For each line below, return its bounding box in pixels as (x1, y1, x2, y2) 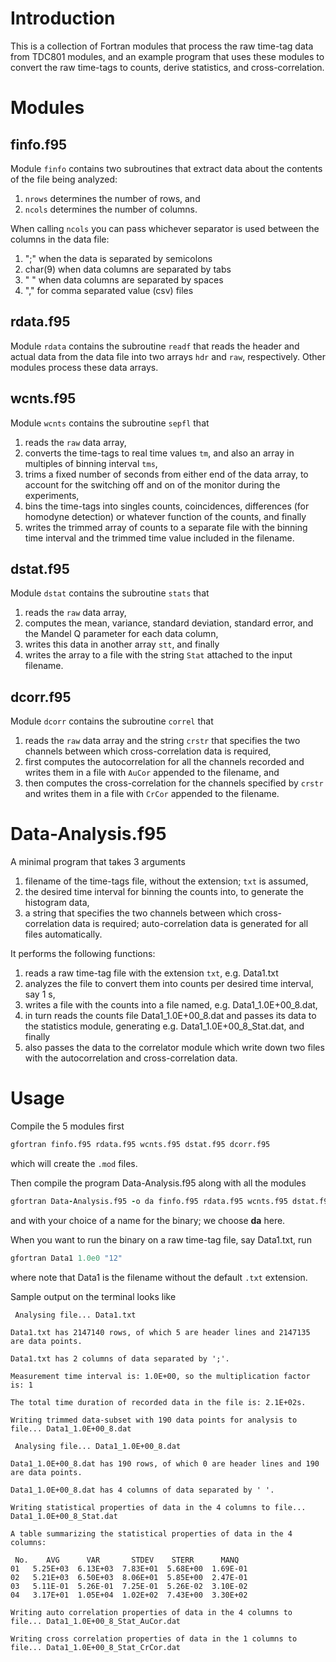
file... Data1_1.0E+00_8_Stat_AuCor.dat (10, 1616, 182, 1626)
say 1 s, (24, 988, 56, 1001)
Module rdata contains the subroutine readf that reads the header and (10, 340, 300, 352)
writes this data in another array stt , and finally (24, 638, 220, 651)
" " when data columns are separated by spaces (24, 273, 224, 286)
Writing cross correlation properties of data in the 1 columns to (10, 1633, 298, 1644)
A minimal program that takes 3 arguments (10, 856, 186, 868)
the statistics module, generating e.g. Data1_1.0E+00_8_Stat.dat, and (24, 1020, 305, 1032)
